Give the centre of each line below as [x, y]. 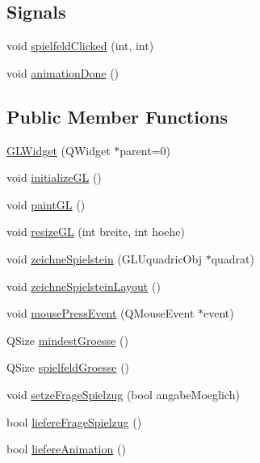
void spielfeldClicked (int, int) [80, 46]
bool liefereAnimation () [66, 449]
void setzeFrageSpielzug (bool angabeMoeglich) [123, 394]
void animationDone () [63, 72]
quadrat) [233, 258]
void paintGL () [46, 204]
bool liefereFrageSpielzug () [74, 421]
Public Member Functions [117, 116]
